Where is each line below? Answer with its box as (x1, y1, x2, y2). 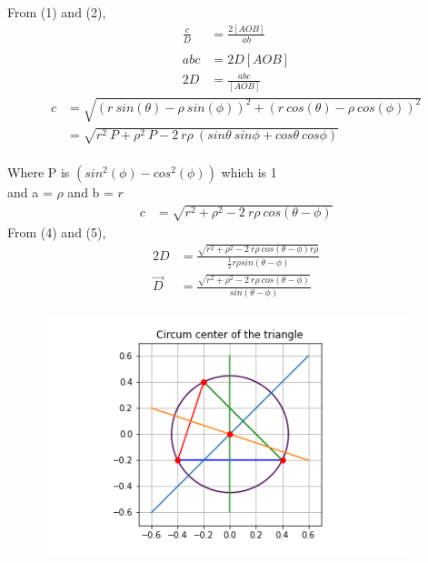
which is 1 (221, 163, 277, 182)
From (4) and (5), (7, 222, 106, 241)
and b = (67, 183, 114, 202)
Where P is (7, 163, 70, 182)
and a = (7, 183, 53, 202)
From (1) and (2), (7, 3, 106, 21)
